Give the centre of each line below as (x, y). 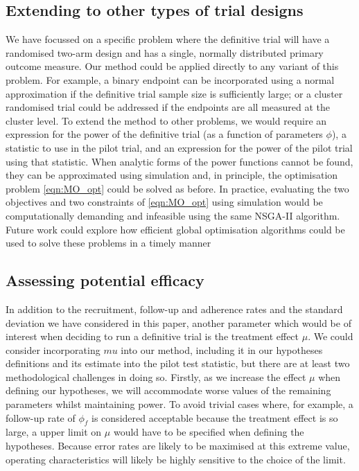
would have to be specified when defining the (209, 432)
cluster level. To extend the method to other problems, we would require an (166, 120)
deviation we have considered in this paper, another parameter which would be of (178, 322)
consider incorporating (53, 349)
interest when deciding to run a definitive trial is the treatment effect (152, 336)
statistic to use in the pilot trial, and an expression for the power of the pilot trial (179, 147)
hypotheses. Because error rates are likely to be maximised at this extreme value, (178, 446)
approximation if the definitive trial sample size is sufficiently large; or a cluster (174, 93)
